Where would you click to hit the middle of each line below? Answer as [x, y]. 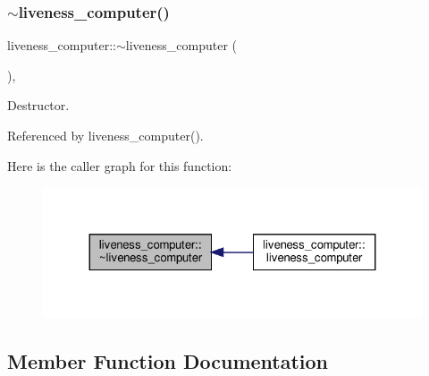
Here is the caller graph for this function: [120, 165]
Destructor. [38, 105]
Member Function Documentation [168, 360]
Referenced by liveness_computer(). [105, 135]
